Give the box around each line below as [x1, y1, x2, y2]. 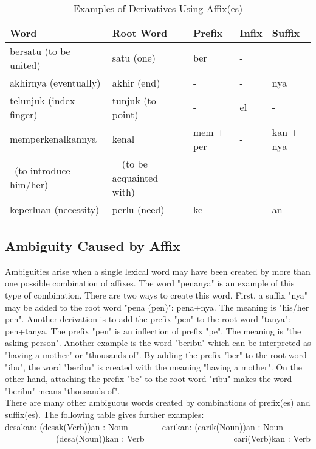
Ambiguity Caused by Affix [5, 236, 180, 255]
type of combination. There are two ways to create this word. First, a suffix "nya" [5, 288, 308, 301]
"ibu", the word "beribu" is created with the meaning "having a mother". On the [5, 360, 303, 373]
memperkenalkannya [10, 132, 97, 146]
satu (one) [112, 51, 156, 65]
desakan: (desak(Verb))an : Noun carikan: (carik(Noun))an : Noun [5, 420, 284, 433]
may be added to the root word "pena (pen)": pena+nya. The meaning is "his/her [5, 300, 309, 313]
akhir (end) [112, 75, 160, 90]
